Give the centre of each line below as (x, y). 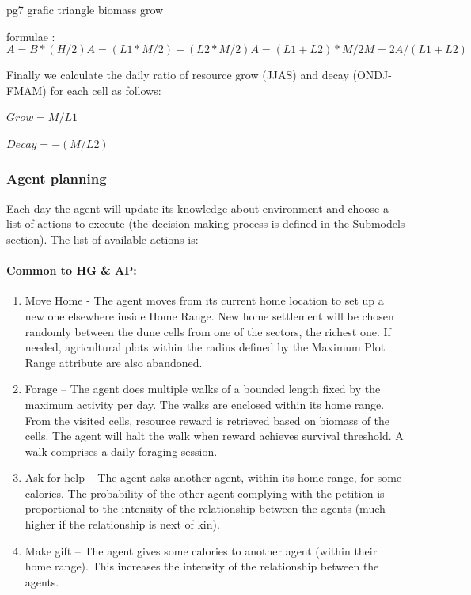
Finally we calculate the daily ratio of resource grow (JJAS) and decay (178, 75)
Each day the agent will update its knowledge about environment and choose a (198, 208)
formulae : (31, 36)
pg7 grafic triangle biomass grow (85, 9)
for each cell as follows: (106, 90)
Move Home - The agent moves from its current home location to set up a (204, 300)
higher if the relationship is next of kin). (122, 524)
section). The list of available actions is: (103, 239)
